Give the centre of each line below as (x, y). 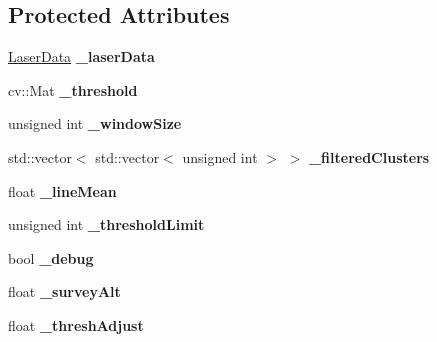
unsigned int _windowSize (95, 123)
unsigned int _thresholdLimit (106, 224)
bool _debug (51, 257)
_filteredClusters (369, 156)
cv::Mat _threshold (73, 89)
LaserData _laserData (81, 56)
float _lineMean (62, 190)
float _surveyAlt (64, 291)
